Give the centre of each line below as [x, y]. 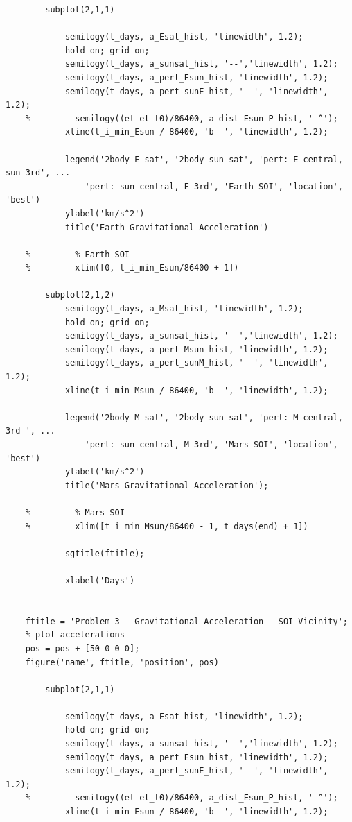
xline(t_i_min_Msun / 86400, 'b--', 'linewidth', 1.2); [196, 390]
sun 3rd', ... [38, 173]
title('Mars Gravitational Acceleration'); [167, 485]
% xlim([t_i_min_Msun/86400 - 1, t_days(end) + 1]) [167, 526]
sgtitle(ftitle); [105, 553]
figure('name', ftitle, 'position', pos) [122, 662]
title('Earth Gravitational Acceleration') [167, 227]
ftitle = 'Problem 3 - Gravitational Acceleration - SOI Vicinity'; [186, 621]
